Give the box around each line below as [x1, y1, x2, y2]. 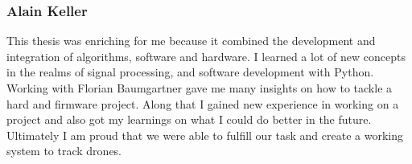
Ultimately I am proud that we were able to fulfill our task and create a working [6, 126, 403, 143]
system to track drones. [6, 142, 122, 159]
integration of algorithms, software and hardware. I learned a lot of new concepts [6, 47, 406, 64]
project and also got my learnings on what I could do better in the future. [6, 111, 372, 128]
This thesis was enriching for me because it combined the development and [6, 32, 376, 49]
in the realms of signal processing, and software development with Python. [6, 64, 374, 80]
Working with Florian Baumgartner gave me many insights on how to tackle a [6, 80, 393, 96]
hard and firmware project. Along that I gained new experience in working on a [6, 95, 399, 112]
